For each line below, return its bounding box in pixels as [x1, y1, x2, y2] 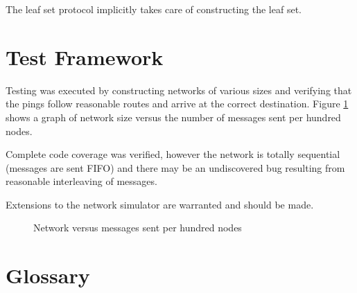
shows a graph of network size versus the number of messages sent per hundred [6, 109, 341, 124]
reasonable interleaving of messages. [6, 174, 157, 188]
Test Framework [6, 42, 164, 71]
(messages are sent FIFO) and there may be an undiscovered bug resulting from [6, 160, 345, 175]
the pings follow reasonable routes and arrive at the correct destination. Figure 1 [6, 96, 349, 111]
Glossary [6, 261, 90, 290]
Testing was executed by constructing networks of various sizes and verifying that [6, 82, 352, 97]
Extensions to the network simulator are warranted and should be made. [6, 197, 314, 211]
